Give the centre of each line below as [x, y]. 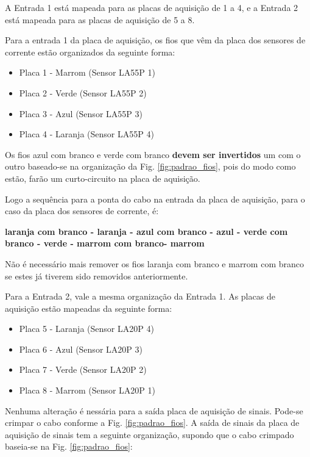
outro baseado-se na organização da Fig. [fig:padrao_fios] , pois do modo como [150, 166]
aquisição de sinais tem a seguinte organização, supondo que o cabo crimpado [150, 434]
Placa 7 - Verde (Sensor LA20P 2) [83, 369]
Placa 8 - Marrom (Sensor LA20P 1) [87, 390]
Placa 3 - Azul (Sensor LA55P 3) [81, 113]
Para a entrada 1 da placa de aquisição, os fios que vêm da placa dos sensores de [155, 40]
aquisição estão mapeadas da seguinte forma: [89, 308]
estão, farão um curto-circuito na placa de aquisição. [103, 178]
